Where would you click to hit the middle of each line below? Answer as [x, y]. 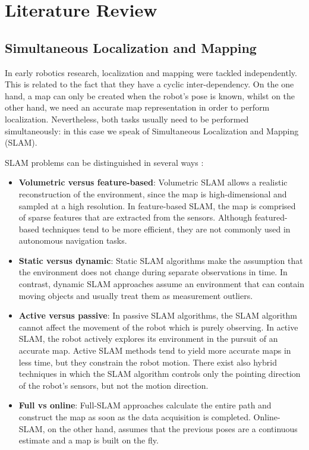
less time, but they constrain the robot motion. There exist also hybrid [148, 362]
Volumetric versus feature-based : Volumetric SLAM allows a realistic [153, 182]
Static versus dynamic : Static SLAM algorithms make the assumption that [161, 260]
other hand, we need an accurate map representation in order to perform [137, 107]
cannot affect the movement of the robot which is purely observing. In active [158, 327]
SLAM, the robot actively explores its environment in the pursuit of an [148, 339]
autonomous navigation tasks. [73, 240]
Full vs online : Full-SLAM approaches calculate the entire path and [145, 405]
